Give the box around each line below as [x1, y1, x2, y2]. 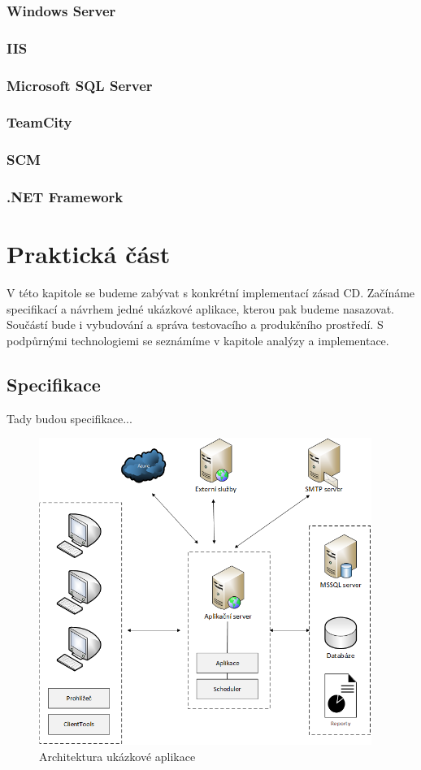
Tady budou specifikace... [7, 409, 132, 426]
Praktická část [7, 237, 171, 270]
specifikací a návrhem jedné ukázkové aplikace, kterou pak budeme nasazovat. [7, 300, 394, 317]
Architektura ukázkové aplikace [39, 747, 196, 764]
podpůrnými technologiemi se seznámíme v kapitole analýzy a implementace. [7, 331, 389, 348]
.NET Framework [7, 187, 124, 207]
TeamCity [7, 112, 72, 132]
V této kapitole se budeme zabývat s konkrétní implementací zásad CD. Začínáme [7, 284, 415, 301]
